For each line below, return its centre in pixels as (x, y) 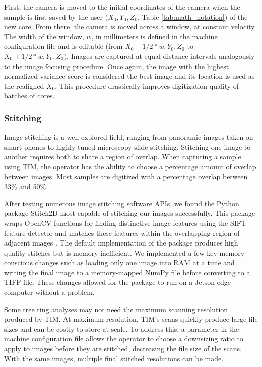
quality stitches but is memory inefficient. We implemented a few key (111, 252)
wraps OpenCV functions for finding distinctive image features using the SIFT (125, 223)
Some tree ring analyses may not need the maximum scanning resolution (116, 309)
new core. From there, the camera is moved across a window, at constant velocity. (130, 26)
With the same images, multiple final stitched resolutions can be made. (114, 358)
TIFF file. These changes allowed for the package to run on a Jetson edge (118, 282)
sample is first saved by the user (54, 16)
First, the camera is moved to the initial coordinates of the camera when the (122, 7)
